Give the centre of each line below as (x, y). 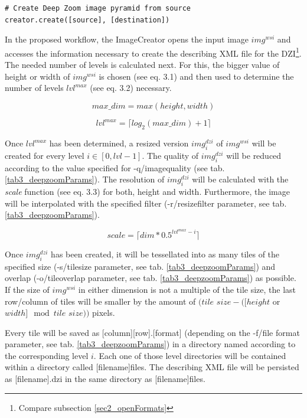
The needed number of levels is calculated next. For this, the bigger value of (142, 65)
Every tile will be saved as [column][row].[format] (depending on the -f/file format (152, 332)
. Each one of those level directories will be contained (190, 355)
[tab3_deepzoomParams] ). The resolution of (85, 179)
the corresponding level (47, 355)
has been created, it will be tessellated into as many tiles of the (165, 254)
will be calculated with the (240, 179)
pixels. (104, 313)
